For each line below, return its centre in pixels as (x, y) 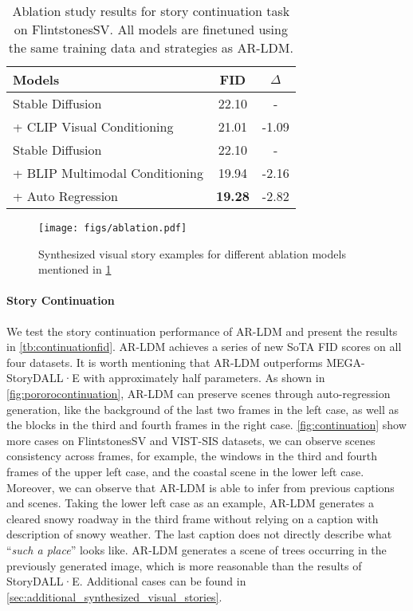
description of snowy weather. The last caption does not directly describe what (199, 534)
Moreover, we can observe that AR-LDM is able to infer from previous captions (201, 487)
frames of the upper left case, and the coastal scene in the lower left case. (185, 471)
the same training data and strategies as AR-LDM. (151, 47)
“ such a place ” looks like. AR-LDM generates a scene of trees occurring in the (197, 549)
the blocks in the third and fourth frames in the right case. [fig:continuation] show (206, 425)
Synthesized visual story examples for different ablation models (192, 253)
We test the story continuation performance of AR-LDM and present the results (202, 331)
